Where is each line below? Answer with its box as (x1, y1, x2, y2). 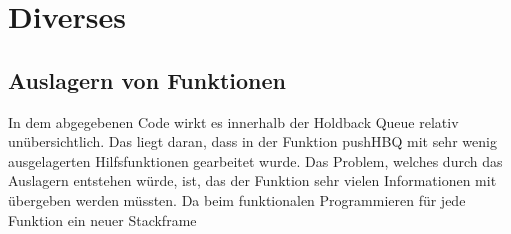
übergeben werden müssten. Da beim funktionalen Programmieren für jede (8, 189, 466, 210)
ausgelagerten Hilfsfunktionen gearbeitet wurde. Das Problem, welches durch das (8, 150, 503, 171)
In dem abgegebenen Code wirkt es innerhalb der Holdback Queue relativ (8, 111, 459, 132)
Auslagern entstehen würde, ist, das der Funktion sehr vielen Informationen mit (8, 170, 497, 191)
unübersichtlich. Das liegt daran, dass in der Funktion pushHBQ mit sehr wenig (8, 131, 497, 152)
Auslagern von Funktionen (8, 64, 286, 95)
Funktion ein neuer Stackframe (8, 209, 197, 230)
